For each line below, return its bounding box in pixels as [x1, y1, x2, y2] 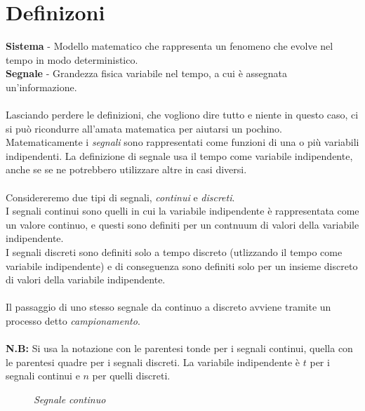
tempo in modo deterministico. [6, 52, 138, 67]
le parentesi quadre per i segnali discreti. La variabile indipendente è [6, 354, 300, 369]
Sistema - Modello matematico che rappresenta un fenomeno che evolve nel [6, 39, 333, 53]
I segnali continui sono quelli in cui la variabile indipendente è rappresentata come [6, 203, 359, 218]
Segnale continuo [34, 391, 106, 406]
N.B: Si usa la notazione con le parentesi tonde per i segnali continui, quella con [6, 341, 353, 356]
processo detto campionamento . [6, 314, 140, 328]
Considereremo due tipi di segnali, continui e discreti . [6, 189, 235, 204]
